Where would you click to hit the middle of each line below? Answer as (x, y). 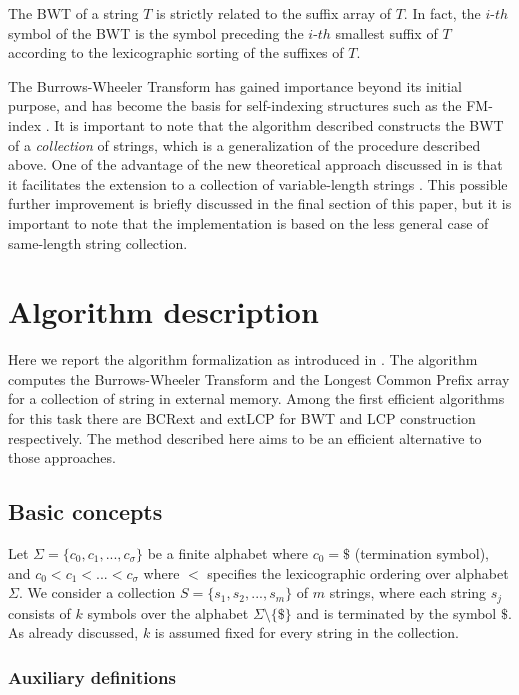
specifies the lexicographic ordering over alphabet (358, 572)
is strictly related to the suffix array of (273, 13)
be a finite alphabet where (227, 553)
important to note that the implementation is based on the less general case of (248, 222)
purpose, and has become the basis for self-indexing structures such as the (235, 105)
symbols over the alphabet (168, 612)
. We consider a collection (97, 592)
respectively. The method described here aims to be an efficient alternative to (245, 437)
